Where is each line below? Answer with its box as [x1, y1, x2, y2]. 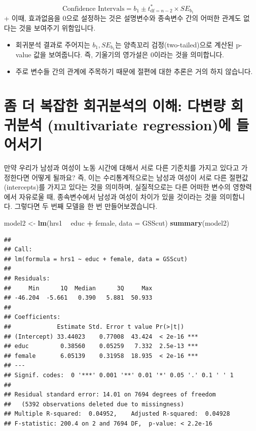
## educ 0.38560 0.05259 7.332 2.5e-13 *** [4, 343, 198, 350]
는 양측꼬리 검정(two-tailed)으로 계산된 [115, 39, 234, 49]
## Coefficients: [4, 313, 61, 321]
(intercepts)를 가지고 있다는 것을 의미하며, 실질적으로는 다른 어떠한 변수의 [4, 182, 231, 192]
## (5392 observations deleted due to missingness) [4, 400, 184, 408]
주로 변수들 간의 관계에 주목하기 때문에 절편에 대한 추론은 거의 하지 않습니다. [15, 66, 253, 76]
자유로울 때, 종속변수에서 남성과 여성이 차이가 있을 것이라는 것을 [19, 191, 218, 201]
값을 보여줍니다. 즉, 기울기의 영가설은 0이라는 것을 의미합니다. [33, 49, 224, 60]
